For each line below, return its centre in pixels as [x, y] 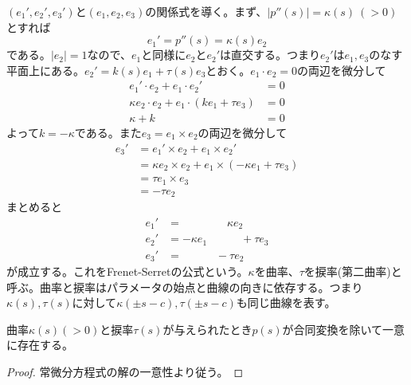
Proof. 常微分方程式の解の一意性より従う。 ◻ [125, 372]
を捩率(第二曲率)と [353, 271]
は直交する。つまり [270, 55]
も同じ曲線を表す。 [286, 302]
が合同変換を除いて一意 [344, 329]
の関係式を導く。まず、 [206, 11]
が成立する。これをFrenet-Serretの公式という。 [127, 271]
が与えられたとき [207, 329]
